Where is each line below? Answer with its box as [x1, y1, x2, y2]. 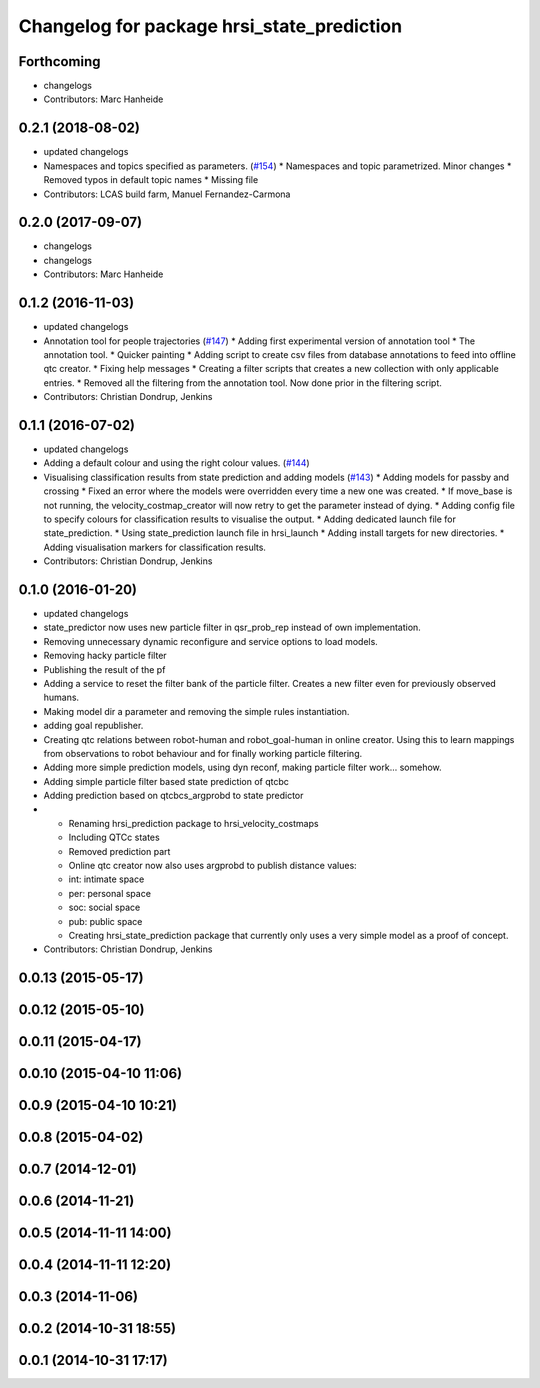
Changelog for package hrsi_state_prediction [18, 15, 403, 37]
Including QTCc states [68, 831, 160, 844]
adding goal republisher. [43, 720, 144, 732]
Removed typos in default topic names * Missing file [43, 174, 259, 186]
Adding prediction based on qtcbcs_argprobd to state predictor [43, 790, 304, 802]
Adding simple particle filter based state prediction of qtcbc [43, 775, 290, 787]
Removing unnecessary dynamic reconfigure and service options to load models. [43, 635, 379, 647]
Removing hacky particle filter [43, 650, 167, 662]
